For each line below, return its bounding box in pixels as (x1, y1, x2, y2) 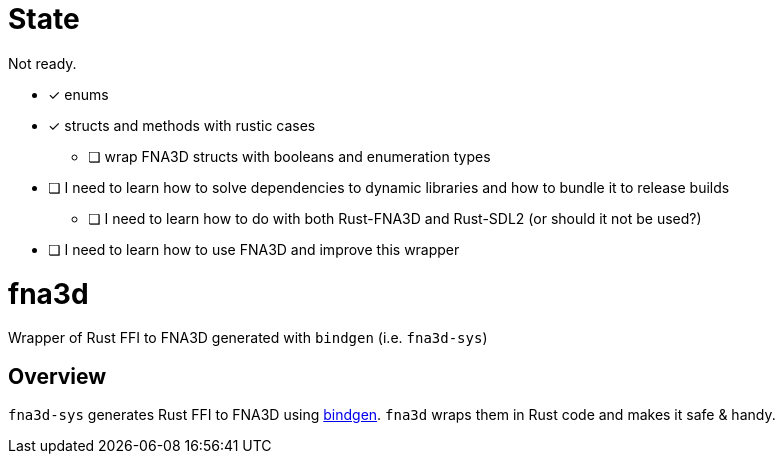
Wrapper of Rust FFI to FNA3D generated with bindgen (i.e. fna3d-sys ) (8, 329, 488, 347)
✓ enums (48, 85, 109, 103)
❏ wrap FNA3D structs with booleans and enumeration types (88, 147, 491, 165)
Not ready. (8, 54, 77, 72)
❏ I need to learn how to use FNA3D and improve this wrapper (48, 240, 460, 258)
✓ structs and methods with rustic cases (48, 116, 316, 134)
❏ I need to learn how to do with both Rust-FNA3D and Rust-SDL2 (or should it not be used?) (88, 209, 702, 227)
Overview (8, 363, 107, 389)
